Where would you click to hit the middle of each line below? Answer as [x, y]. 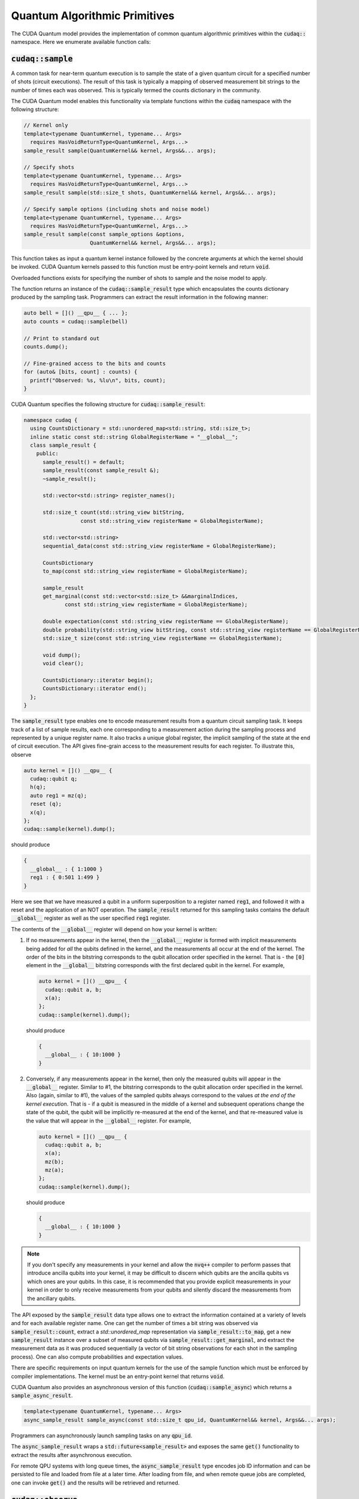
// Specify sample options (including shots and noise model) [117, 209]
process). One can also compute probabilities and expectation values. [97, 1357]
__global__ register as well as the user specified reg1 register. [91, 918]
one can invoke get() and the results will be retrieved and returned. [95, 1483]
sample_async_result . [42, 1396]
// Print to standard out [62, 338]
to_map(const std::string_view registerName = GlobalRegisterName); [145, 571]
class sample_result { [63, 446]
